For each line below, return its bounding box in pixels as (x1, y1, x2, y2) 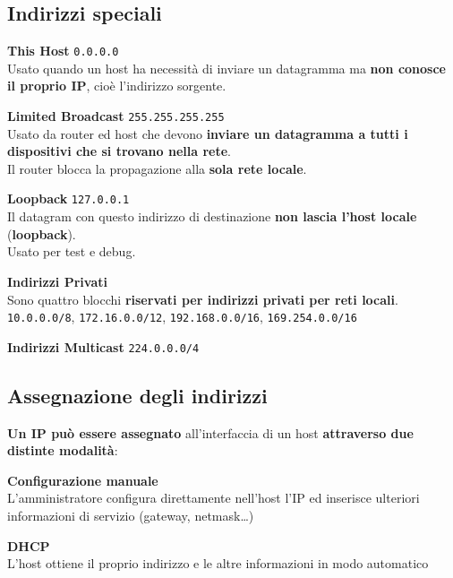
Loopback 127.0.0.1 (7, 189, 130, 208)
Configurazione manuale (7, 470, 158, 489)
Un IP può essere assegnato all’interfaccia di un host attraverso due (7, 423, 414, 442)
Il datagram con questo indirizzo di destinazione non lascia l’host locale (7, 207, 417, 226)
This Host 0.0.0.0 (7, 41, 119, 60)
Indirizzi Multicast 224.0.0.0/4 (7, 337, 200, 356)
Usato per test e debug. (7, 242, 136, 261)
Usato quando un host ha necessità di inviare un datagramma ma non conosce (7, 58, 447, 77)
